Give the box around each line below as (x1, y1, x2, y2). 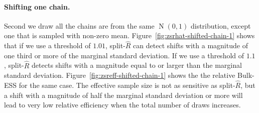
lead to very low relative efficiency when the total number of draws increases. (4, 99, 241, 110)
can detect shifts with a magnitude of (133, 40, 248, 51)
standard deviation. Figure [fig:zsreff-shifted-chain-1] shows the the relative (4, 70, 235, 80)
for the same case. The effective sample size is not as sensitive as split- (19, 80, 235, 90)
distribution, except (190, 20, 251, 31)
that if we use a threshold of (4, 40, 91, 51)
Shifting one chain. (4, 1, 70, 12)
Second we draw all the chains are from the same (4, 20, 155, 31)
